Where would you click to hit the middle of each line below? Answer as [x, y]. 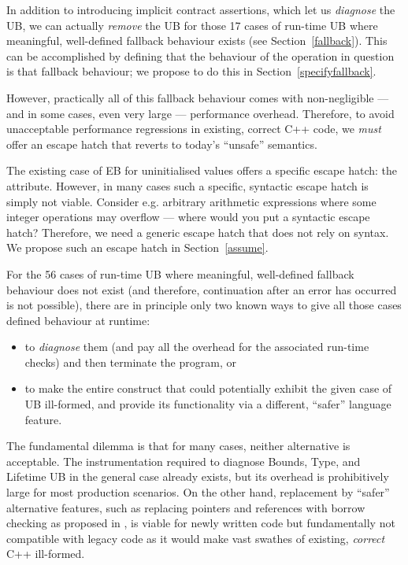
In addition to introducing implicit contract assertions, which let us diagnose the [201, 9]
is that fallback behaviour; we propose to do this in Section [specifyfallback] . [191, 71]
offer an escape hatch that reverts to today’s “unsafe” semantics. [162, 144]
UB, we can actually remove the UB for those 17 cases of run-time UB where [192, 25]
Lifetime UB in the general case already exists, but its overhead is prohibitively [198, 476]
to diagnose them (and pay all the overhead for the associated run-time [197, 347]
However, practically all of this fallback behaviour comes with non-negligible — [198, 97]
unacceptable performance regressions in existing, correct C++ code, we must [194, 129]
